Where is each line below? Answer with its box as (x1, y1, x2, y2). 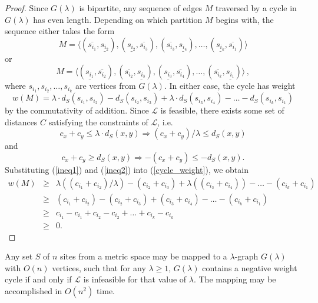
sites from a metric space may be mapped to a (60, 250, 227, 262)
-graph (234, 250, 259, 262)
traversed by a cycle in (216, 2, 297, 14)
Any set (5, 250, 33, 262)
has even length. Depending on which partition (33, 13, 203, 25)
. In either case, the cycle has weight (164, 79, 296, 92)
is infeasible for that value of (83, 273, 187, 285)
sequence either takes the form (5, 25, 115, 37)
